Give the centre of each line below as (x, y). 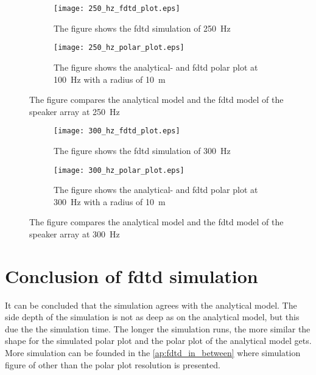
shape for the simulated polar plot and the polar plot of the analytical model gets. (158, 341)
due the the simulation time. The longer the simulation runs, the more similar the (158, 328)
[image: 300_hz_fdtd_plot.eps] (117, 131)
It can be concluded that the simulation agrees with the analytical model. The (151, 305)
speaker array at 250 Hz (75, 111)
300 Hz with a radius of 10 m (110, 201)
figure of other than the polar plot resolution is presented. (113, 364)
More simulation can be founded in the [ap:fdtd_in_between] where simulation (153, 353)
